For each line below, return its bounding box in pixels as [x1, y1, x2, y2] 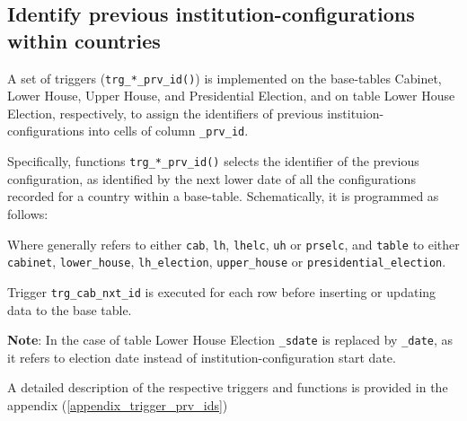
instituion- [327, 103, 384, 122]
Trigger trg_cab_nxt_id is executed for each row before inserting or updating [7, 282, 436, 301]
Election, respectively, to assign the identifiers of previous [7, 103, 323, 122]
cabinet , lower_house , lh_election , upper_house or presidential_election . [7, 252, 446, 271]
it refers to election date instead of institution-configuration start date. [7, 347, 396, 366]
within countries [7, 26, 161, 54]
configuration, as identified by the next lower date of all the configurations [7, 169, 416, 188]
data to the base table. [7, 300, 132, 319]
